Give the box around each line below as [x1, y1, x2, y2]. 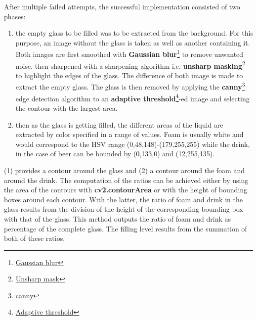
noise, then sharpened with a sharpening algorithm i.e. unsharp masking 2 [15, 59, 245, 71]
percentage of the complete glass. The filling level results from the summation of [4, 223, 247, 233]
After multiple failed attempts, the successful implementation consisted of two [4, 1, 240, 11]
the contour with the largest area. [15, 102, 118, 113]
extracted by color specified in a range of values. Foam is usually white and [15, 129, 244, 139]
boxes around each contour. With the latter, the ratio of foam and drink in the [4, 194, 243, 204]
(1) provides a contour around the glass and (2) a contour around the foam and [4, 165, 245, 175]
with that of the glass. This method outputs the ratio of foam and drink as [4, 213, 231, 224]
